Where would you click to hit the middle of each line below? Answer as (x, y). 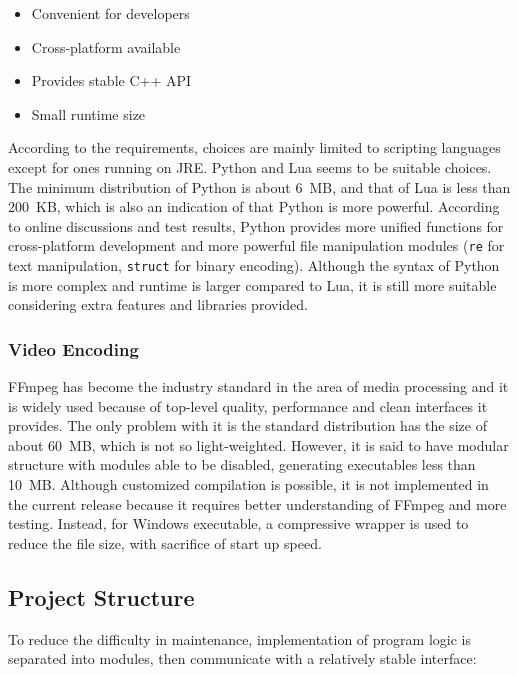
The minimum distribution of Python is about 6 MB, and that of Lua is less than (259, 186)
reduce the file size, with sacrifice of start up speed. (165, 542)
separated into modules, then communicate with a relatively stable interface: (242, 658)
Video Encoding (73, 348)
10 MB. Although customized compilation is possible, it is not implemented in (248, 484)
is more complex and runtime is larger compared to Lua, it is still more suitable (252, 284)
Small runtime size (88, 113)
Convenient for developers (110, 13)
